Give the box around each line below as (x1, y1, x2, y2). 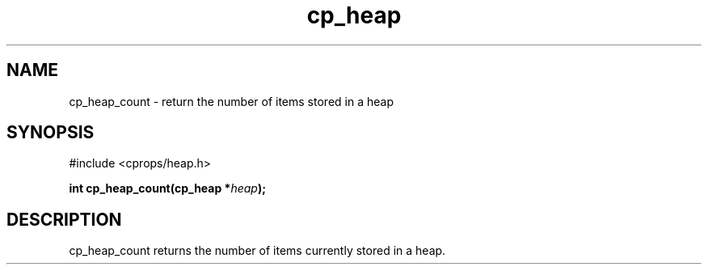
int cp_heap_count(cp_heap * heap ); (69, 181, 267, 196)
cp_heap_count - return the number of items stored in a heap (69, 94, 394, 108)
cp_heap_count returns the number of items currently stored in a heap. (69, 243, 446, 258)
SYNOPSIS (6, 122, 95, 143)
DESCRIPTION (6, 209, 122, 230)
